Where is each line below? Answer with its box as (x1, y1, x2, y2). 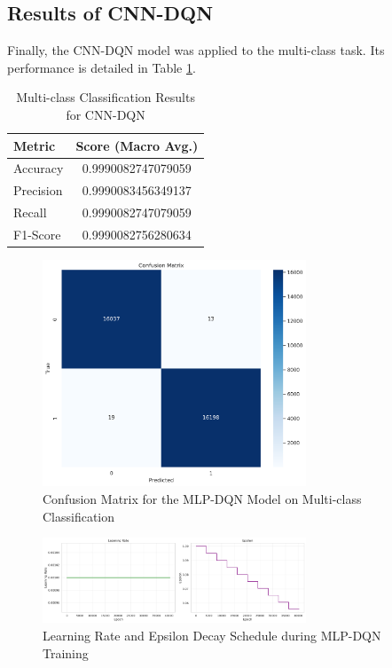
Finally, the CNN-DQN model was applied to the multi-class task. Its (7, 41, 385, 59)
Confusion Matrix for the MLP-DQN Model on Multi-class (43, 489, 362, 507)
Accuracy (13, 159, 64, 177)
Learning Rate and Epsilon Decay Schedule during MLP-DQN (43, 625, 381, 644)
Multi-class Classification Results (16, 88, 195, 106)
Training (43, 643, 89, 662)
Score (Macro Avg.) (75, 136, 199, 154)
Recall (13, 203, 47, 222)
